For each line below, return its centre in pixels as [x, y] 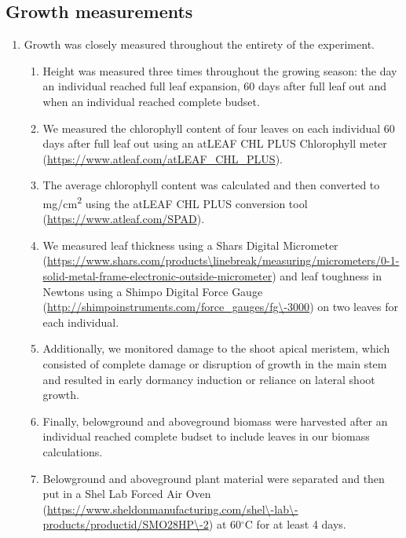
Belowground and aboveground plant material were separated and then [214, 478]
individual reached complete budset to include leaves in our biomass [206, 436]
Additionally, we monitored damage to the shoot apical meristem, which [216, 348]
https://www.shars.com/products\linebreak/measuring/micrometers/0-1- [223, 260]
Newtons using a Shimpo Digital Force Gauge [153, 291]
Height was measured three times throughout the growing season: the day [220, 70]
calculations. [73, 451]
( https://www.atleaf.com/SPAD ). [124, 219]
